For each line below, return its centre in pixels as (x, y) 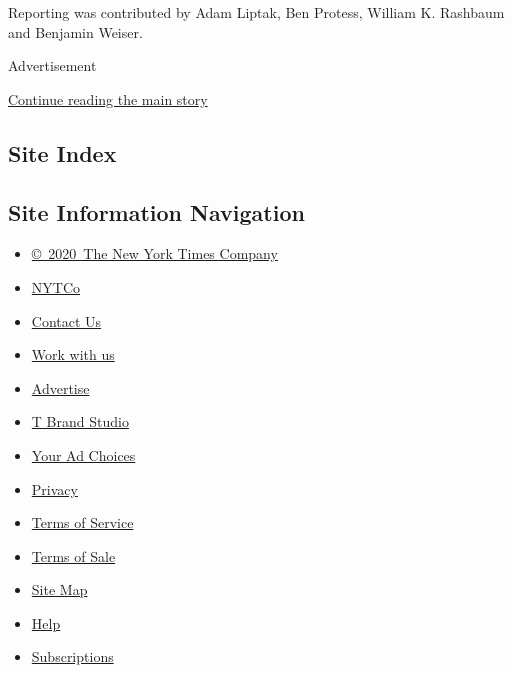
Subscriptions (72, 656)
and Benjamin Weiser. (75, 31)
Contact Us (66, 320)
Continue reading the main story (108, 98)
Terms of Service (82, 522)
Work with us (73, 354)
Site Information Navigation (156, 211)
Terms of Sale (73, 555)
